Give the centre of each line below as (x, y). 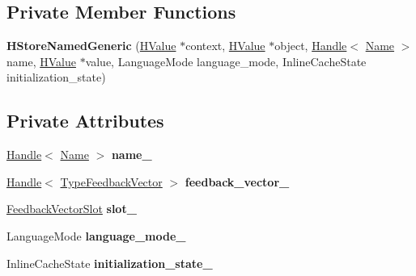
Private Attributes (85, 121)
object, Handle (311, 46)
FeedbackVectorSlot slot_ (72, 209)
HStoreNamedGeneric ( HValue (91, 46)
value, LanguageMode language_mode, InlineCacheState (226, 61)
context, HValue (225, 46)
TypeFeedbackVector (111, 181)
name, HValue (41, 61)
